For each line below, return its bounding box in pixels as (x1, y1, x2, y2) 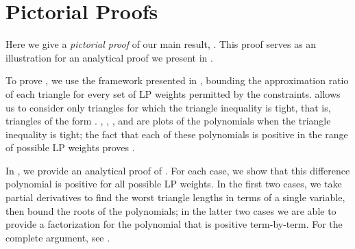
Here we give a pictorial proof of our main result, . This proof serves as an (5, 37, 317, 51)
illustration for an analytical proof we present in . (5, 50, 213, 64)
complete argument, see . (5, 230, 110, 244)
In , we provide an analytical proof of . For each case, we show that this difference (5, 163, 350, 177)
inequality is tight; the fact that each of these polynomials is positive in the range (5, 127, 348, 141)
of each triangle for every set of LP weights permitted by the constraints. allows (5, 86, 341, 101)
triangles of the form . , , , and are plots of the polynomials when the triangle (5, 114, 331, 128)
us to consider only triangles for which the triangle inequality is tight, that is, (5, 100, 331, 114)
